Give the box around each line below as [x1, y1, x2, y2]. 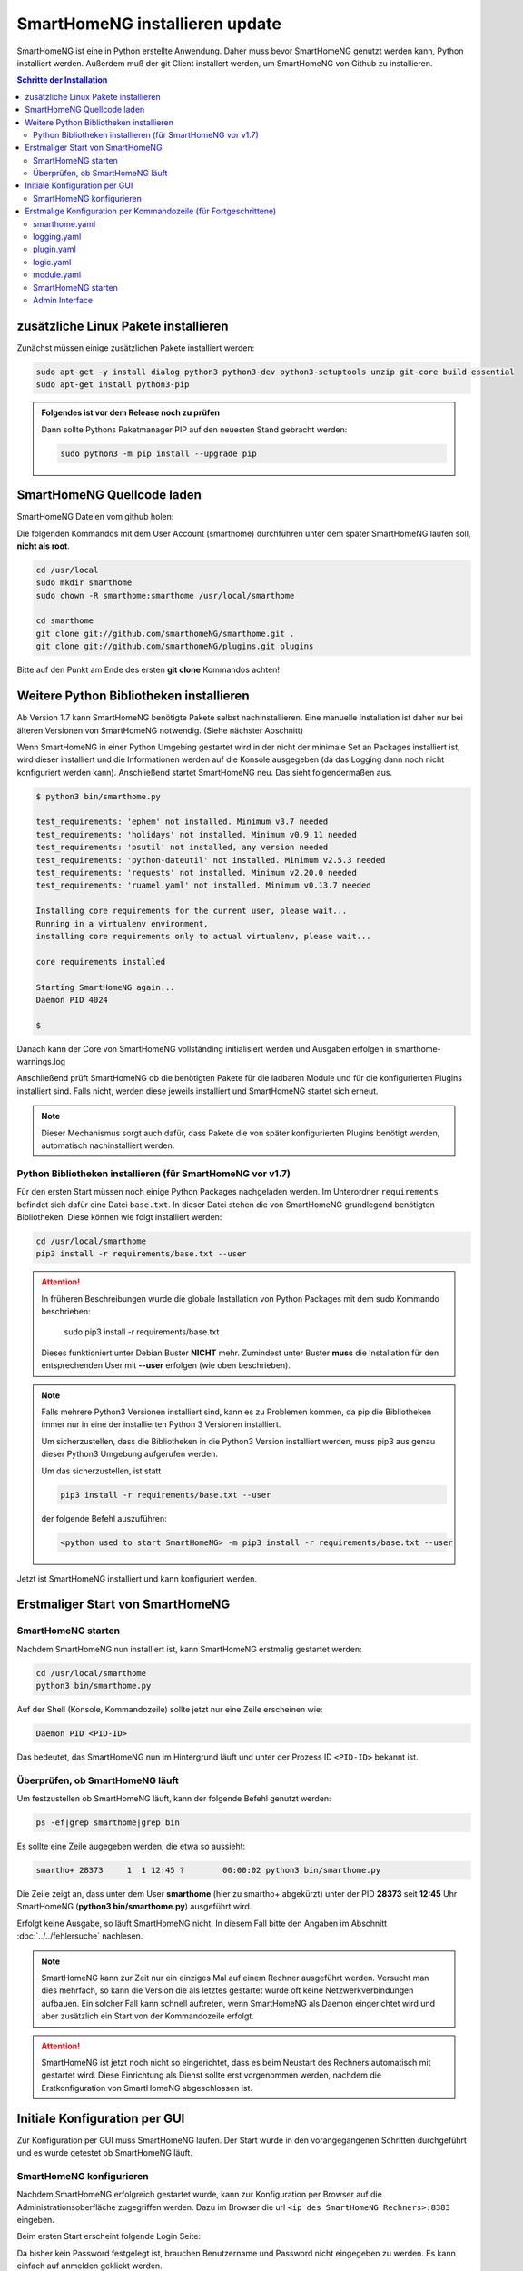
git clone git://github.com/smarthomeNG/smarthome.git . [35, 628, 295, 639]
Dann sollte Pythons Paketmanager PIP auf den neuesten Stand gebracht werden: [41, 423, 348, 435]
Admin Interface [33, 294, 94, 305]
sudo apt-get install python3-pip [35, 380, 190, 390]
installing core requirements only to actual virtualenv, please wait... [35, 931, 371, 941]
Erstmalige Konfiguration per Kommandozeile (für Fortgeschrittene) [25, 205, 277, 217]
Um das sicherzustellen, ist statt [41, 1465, 162, 1476]
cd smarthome [35, 616, 94, 626]
